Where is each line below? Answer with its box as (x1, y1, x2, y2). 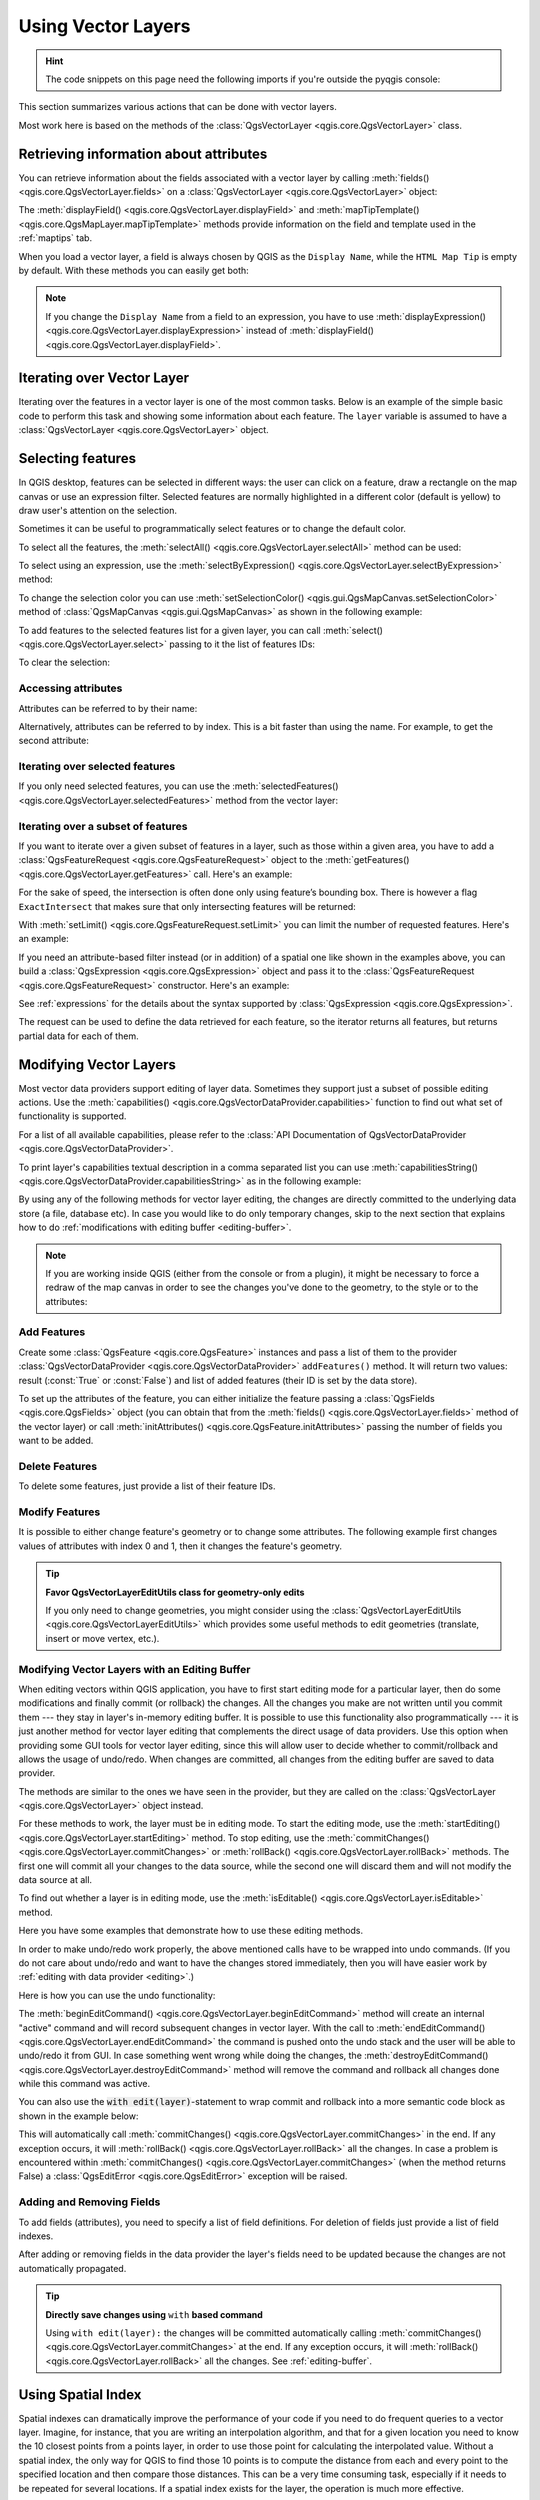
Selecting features (18, 450, 137, 467)
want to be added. (18, 1435, 94, 1447)
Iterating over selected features (18, 760, 176, 774)
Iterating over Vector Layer (18, 370, 190, 387)
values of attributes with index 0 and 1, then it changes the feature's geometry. (18, 1540, 343, 1552)
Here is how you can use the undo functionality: (18, 1989, 216, 2001)
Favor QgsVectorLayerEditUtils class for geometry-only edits (45, 1586, 305, 1598)
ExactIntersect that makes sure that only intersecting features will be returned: (18, 900, 357, 912)
